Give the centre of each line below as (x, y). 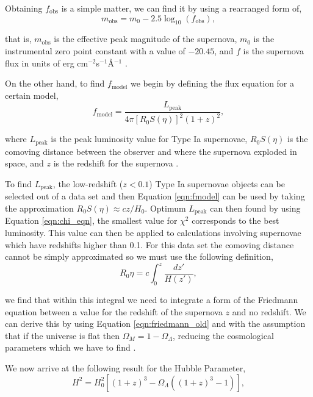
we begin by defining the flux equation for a (212, 83)
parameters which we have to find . (70, 347)
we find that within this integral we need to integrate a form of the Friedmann (152, 299)
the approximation (39, 208)
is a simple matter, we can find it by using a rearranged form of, (182, 8)
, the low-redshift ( (88, 183)
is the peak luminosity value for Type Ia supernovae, (149, 139)
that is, (18, 39)
